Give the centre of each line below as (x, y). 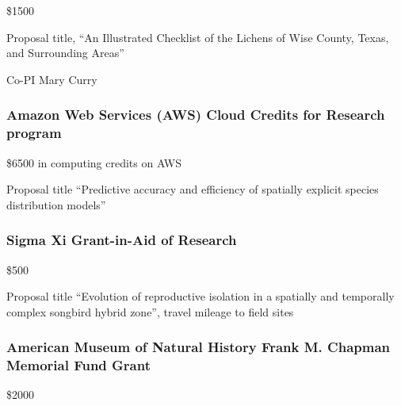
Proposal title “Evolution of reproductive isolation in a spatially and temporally (200, 296)
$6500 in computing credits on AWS (94, 162)
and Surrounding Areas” (65, 53)
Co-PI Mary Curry (52, 79)
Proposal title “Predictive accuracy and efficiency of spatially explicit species (193, 189)
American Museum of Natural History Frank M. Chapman (199, 347)
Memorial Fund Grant (78, 365)
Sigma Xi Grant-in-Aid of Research (122, 240)
